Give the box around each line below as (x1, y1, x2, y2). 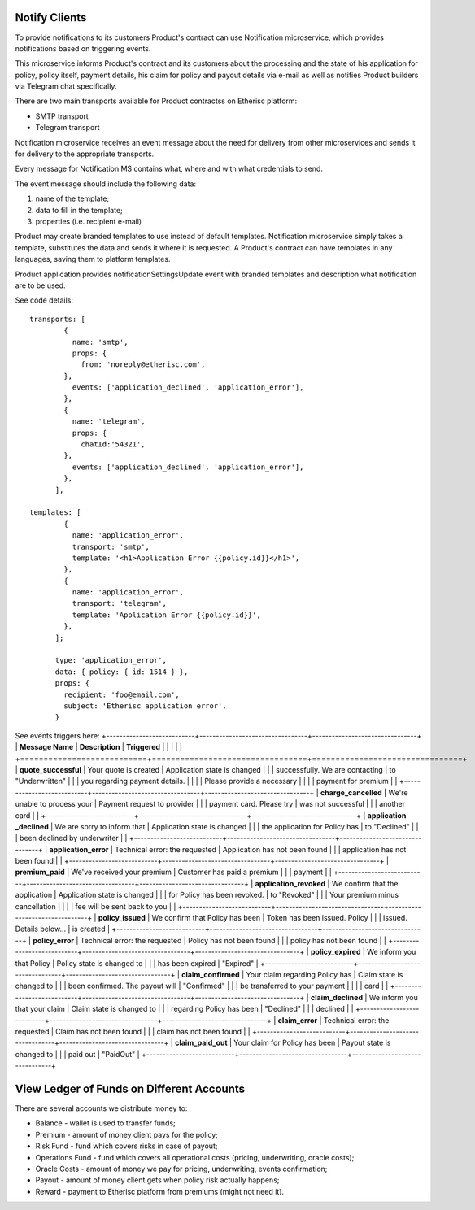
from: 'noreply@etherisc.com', (81, 360, 206, 369)
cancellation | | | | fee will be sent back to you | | (15, 901, 176, 911)
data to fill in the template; (35, 205, 124, 215)
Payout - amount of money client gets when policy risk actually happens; (35, 1175, 280, 1185)
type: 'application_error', (54, 655, 167, 665)
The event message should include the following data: (15, 179, 197, 189)
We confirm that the (331, 878, 399, 888)
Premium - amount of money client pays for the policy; (35, 1129, 219, 1139)
